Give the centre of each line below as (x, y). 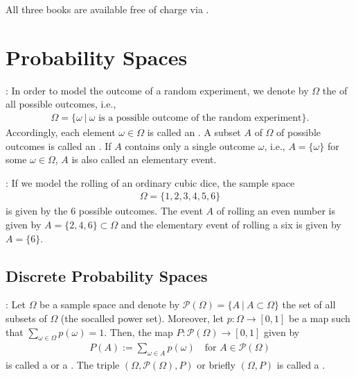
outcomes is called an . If (59, 145)
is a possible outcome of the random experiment (200, 118)
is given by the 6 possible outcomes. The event (104, 211)
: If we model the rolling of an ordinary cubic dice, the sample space (150, 182)
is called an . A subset (194, 132)
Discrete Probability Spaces (107, 275)
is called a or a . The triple (63, 365)
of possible (299, 132)
